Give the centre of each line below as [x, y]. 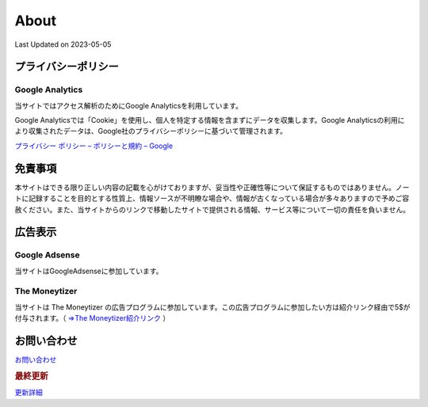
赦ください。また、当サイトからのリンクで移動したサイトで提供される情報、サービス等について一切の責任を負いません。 [212, 209]
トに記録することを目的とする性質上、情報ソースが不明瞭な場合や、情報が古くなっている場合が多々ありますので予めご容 [212, 199]
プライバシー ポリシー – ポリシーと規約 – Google [94, 146]
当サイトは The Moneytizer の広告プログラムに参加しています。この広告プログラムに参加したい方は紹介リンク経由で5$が [213, 307]
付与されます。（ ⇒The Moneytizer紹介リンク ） [92, 318]
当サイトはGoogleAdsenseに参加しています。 [89, 271]
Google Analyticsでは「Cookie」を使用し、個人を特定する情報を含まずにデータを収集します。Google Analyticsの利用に [210, 120]
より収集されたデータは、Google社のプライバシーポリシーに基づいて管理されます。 [151, 131]
